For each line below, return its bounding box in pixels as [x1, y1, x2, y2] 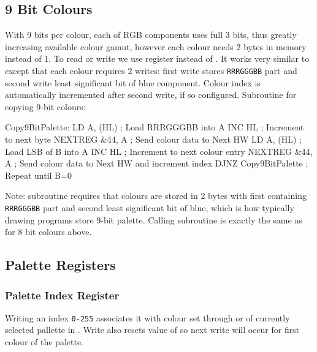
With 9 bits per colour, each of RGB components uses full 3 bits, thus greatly [5, 28, 297, 41]
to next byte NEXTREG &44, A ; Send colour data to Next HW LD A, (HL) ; [5, 133, 302, 146]
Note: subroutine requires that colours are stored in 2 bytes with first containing [5, 189, 307, 202]
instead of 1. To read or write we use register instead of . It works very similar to [5, 52, 310, 65]
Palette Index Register [5, 287, 120, 302]
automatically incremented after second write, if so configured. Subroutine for [5, 88, 297, 101]
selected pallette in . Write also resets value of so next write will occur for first [5, 323, 300, 336]
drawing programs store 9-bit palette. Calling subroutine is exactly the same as [5, 213, 302, 226]
